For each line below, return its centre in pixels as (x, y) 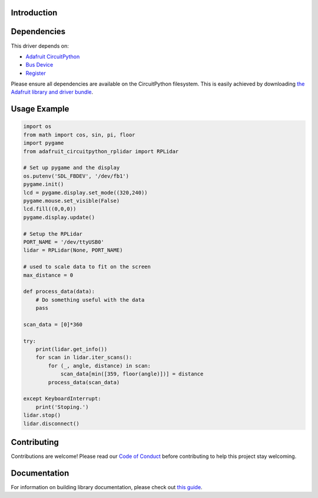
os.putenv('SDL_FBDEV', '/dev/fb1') (76, 176)
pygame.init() (44, 184)
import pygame (44, 143)
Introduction (34, 13)
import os (37, 126)
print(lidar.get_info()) (72, 349)
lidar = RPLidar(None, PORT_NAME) (73, 250)
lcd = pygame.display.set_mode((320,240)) (85, 192)
